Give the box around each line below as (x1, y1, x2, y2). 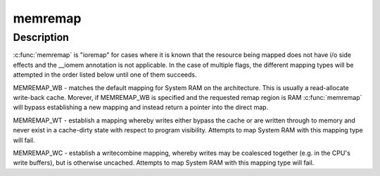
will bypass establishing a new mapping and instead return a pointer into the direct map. (13, 103, 269, 112)
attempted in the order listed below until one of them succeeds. (13, 70, 197, 79)
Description (13, 31, 70, 44)
